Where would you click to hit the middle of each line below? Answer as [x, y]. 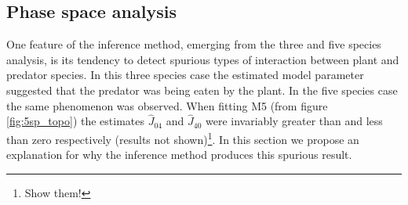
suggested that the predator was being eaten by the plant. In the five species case [202, 90]
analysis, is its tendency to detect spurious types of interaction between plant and [203, 59]
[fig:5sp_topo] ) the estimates [76, 121]
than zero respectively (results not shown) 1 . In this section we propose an [183, 138]
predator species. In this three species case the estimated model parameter [185, 75]
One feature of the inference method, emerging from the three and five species [194, 44]
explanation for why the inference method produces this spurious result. [179, 155]
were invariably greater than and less [294, 121]
